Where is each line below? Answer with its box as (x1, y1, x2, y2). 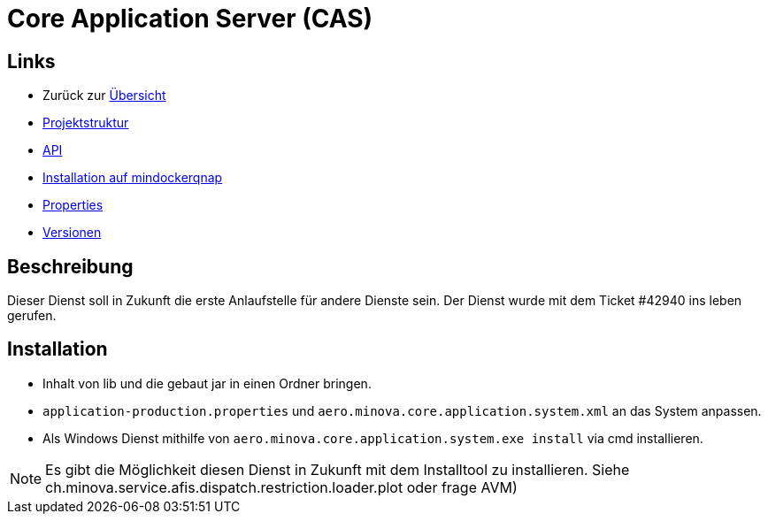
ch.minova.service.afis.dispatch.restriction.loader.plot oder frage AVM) (45, 478, 518, 496)
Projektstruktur (42, 115, 129, 131)
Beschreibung (7, 255, 134, 278)
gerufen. (7, 308, 57, 324)
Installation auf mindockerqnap (42, 170, 223, 186)
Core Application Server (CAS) (7, 4, 373, 34)
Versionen (42, 225, 102, 241)
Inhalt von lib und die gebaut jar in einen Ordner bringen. (42, 375, 372, 391)
